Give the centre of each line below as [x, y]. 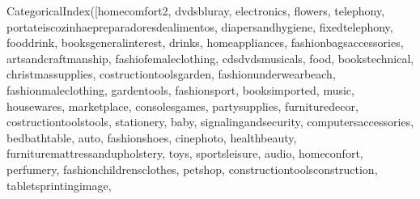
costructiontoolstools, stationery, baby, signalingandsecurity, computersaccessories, [210, 122]
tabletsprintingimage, [59, 185]
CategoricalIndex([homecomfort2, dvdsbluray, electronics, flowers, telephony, [196, 11]
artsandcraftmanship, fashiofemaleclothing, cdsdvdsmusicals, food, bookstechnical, [210, 58]
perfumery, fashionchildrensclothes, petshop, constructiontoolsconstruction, [192, 169]
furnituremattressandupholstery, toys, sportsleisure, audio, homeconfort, [185, 153]
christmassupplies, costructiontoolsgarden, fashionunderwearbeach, [171, 74]
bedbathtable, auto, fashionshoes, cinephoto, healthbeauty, [152, 137]
